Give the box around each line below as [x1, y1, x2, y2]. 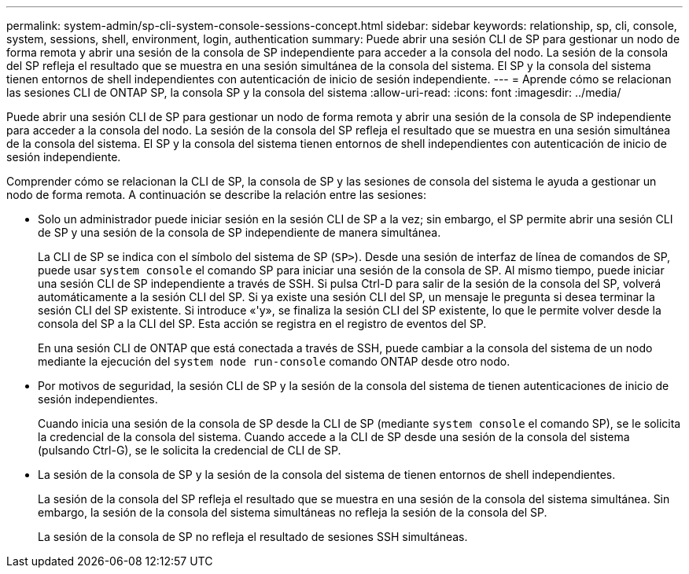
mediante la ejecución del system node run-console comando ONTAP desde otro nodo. [38, 355, 510, 368]
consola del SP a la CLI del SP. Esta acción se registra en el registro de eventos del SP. [38, 317, 487, 330]
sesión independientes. [38, 392, 158, 406]
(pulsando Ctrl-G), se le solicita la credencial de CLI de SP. [38, 443, 341, 457]
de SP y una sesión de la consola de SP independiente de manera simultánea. [38, 226, 441, 239]
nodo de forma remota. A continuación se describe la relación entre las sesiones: [6, 188, 426, 201]
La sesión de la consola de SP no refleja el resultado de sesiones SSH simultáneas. [38, 530, 468, 543]
